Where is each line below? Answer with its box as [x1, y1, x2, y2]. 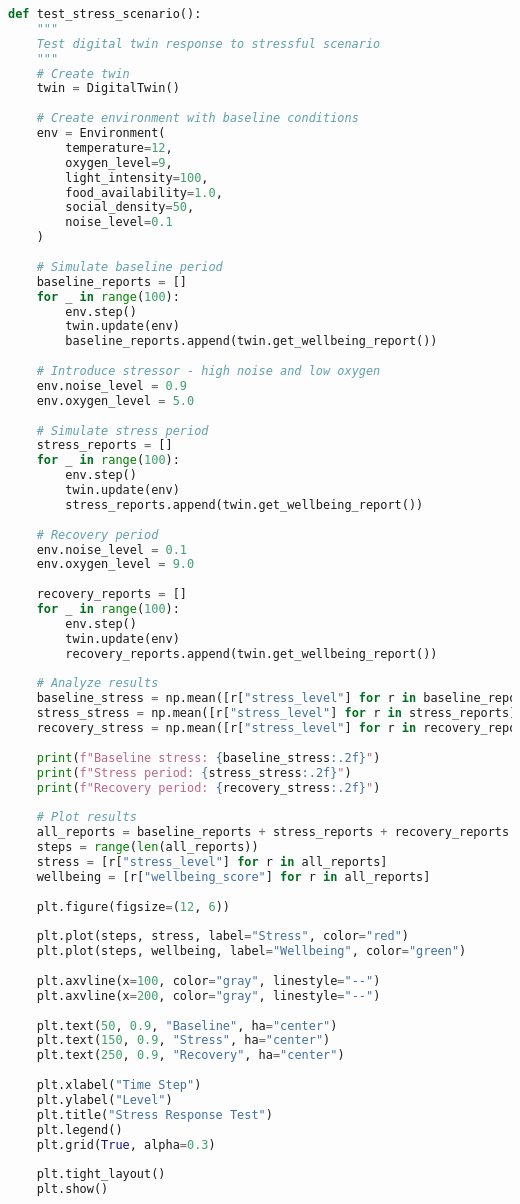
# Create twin [36, 66, 130, 81]
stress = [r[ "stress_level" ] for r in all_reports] [36, 854, 388, 869]
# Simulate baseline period [36, 259, 223, 274]
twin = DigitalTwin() [36, 81, 180, 96]
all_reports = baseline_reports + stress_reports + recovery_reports [36, 825, 510, 840]
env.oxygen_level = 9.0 [36, 557, 195, 572]
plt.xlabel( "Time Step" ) [36, 1078, 202, 1092]
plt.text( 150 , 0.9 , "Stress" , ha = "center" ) [36, 1033, 331, 1048]
